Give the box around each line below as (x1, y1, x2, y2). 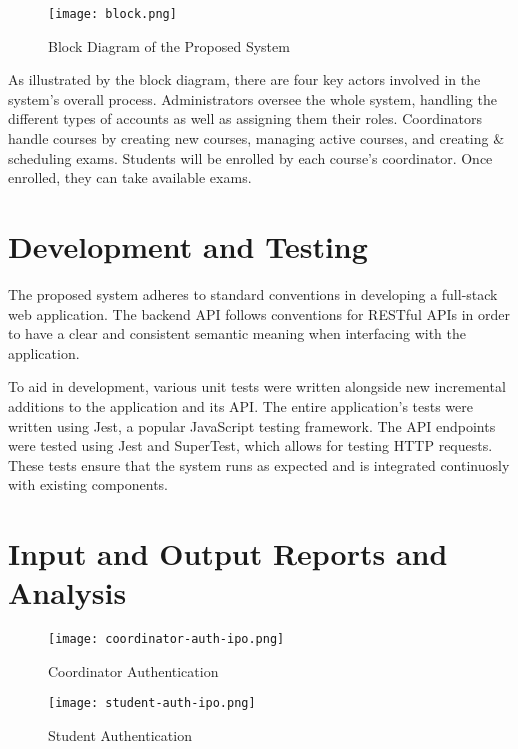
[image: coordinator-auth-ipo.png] (48, 632, 285, 647)
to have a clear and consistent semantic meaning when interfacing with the (8, 323, 466, 344)
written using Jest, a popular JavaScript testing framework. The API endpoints (8, 415, 496, 436)
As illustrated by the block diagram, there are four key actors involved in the (8, 69, 481, 90)
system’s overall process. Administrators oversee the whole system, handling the (8, 88, 497, 109)
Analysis (8, 572, 127, 613)
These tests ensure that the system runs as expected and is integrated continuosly (8, 454, 510, 475)
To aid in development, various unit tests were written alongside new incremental (8, 376, 506, 397)
